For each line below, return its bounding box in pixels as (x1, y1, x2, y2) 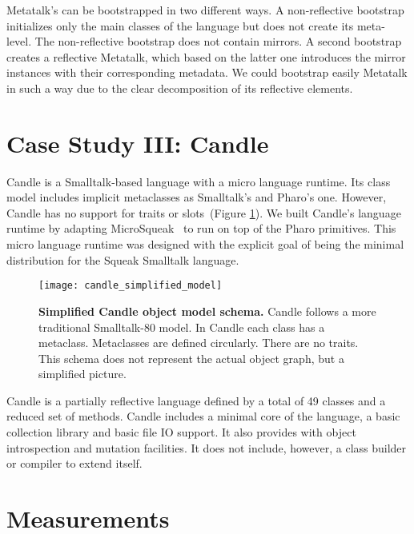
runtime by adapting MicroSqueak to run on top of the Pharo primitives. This (6, 220, 396, 237)
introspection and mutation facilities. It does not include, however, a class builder (6, 439, 407, 456)
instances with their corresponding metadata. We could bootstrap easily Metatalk (6, 64, 408, 81)
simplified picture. (38, 365, 127, 382)
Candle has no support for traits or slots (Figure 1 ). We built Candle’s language (6, 204, 401, 221)
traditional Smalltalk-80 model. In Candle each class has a (38, 318, 325, 335)
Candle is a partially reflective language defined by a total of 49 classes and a (6, 392, 386, 408)
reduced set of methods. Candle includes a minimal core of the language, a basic (6, 408, 400, 424)
